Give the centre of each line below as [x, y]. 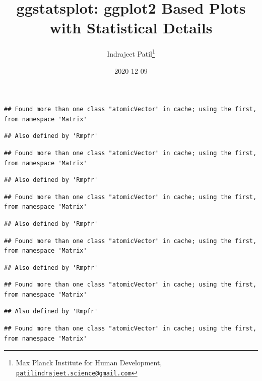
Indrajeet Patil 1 [131, 53]
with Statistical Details [131, 28]
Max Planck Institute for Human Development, [89, 363]
